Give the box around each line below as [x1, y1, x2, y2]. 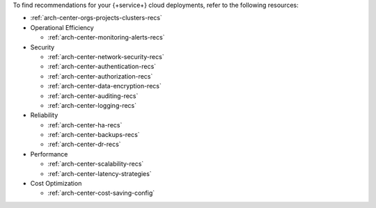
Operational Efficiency [30, 23, 94, 31]
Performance [30, 150, 68, 158]
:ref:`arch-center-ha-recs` [47, 120, 123, 129]
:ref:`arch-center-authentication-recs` [47, 63, 157, 71]
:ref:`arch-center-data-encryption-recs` [47, 82, 162, 90]
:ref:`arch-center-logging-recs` [47, 101, 137, 109]
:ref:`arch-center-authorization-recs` [47, 72, 153, 80]
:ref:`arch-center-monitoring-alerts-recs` [47, 33, 165, 42]
